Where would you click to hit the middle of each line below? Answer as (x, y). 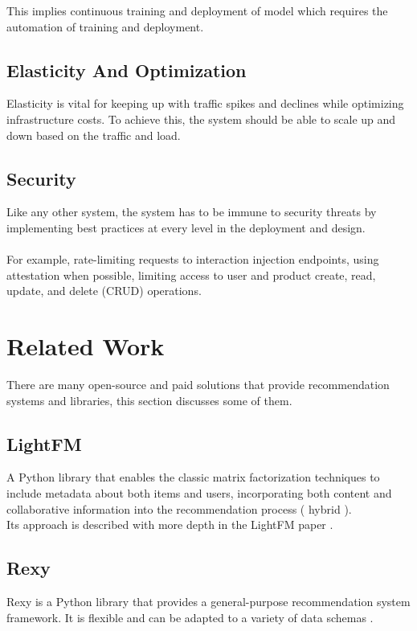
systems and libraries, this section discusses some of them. (149, 400)
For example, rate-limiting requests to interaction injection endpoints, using (193, 259)
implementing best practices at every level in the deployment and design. (186, 227)
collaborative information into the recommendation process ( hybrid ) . (179, 508)
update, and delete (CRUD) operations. (104, 291)
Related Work (86, 346)
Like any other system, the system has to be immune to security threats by (192, 212)
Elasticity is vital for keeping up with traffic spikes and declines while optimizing (205, 103)
